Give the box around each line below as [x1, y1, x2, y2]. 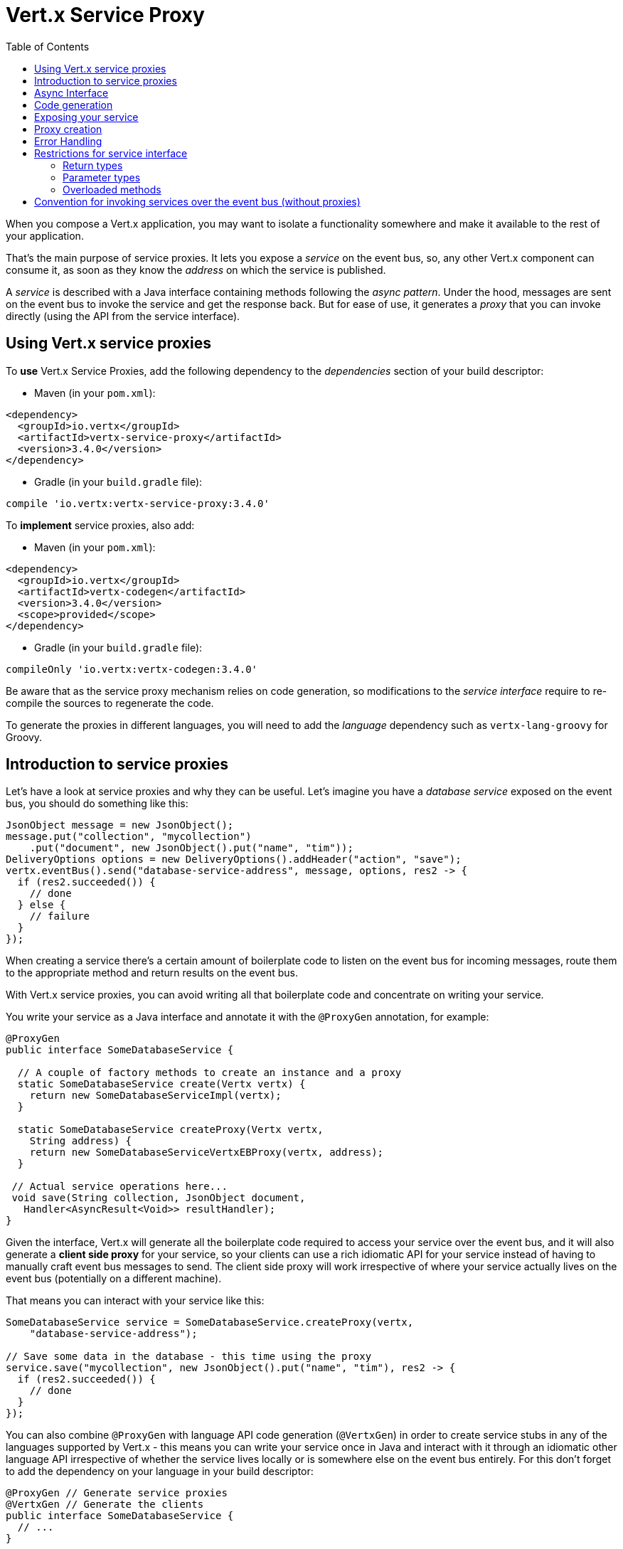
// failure [29, 910, 90, 922]
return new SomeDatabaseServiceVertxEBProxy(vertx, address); [29, 1146, 384, 1159]
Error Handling [34, 134, 102, 147]
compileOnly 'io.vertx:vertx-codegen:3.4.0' [6, 663, 258, 675]
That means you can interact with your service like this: [6, 1294, 265, 1307]
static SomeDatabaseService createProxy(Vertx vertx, [17, 1124, 324, 1136]
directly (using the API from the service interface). [6, 309, 240, 322]
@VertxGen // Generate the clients [6, 1499, 204, 1511]
